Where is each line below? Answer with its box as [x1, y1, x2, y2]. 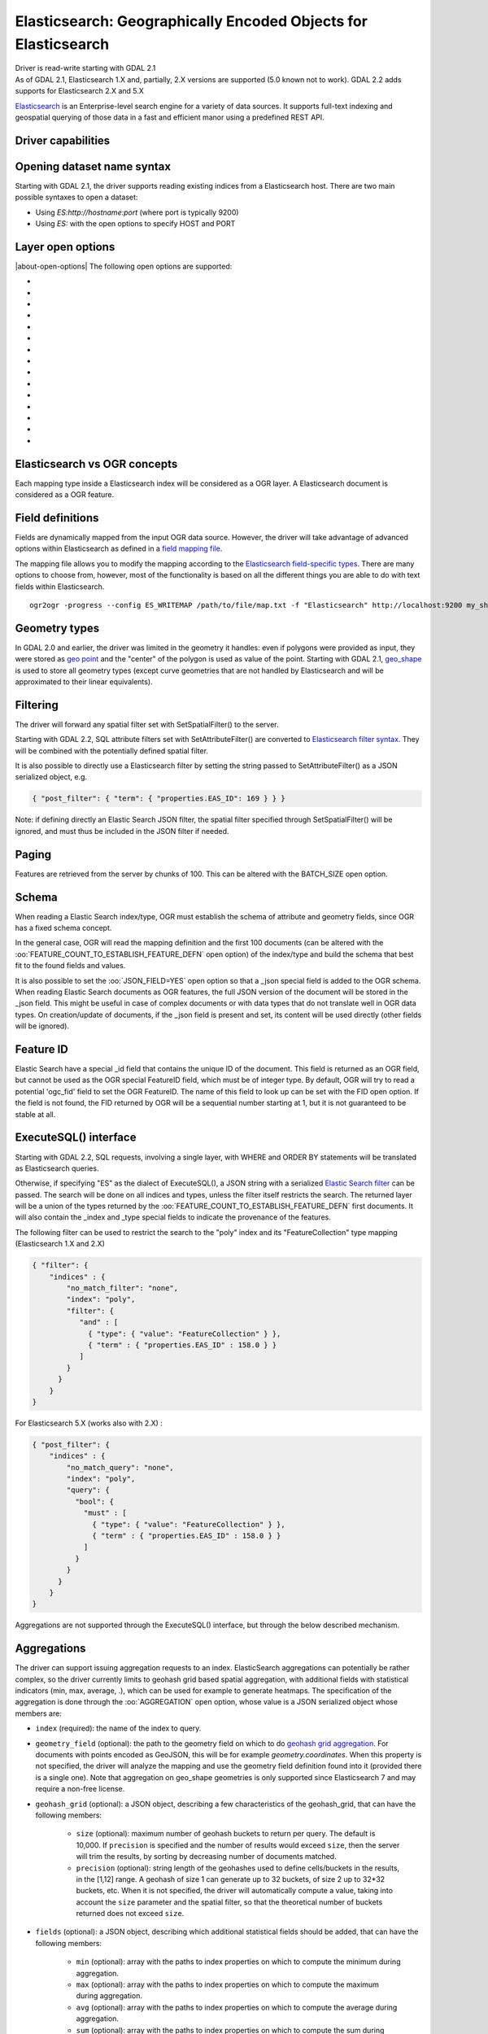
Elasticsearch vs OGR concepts [15, 456, 178, 471]
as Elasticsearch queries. [15, 1163, 99, 1173]
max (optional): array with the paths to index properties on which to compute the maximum [76, 1979, 380, 1989]
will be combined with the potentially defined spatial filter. [15, 745, 209, 756]
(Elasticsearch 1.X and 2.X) [15, 1239, 106, 1249]
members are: [15, 1709, 63, 1718]
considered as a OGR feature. [15, 490, 114, 500]
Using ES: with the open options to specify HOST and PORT [35, 219, 236, 228]
